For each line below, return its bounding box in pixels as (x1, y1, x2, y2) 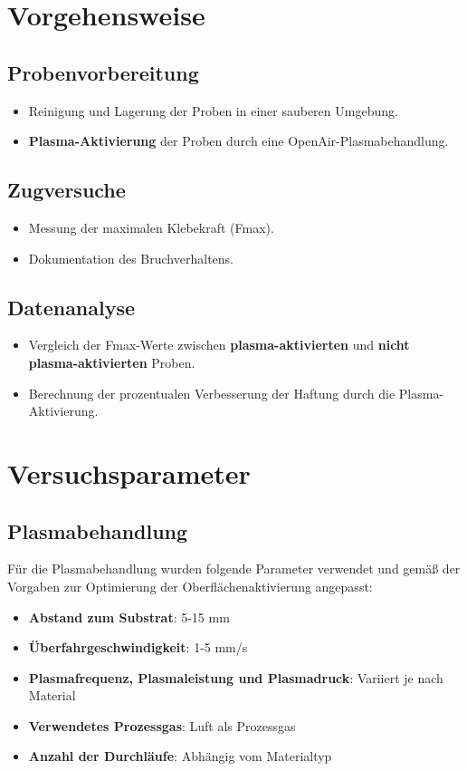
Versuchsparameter (7, 454, 251, 491)
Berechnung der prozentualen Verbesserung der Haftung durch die (28, 383, 396, 402)
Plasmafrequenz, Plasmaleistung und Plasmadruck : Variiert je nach (28, 668, 443, 687)
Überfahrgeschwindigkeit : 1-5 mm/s (28, 638, 248, 657)
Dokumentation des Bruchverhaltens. (28, 248, 233, 267)
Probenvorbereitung (7, 58, 199, 86)
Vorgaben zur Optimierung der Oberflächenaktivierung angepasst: (7, 576, 373, 595)
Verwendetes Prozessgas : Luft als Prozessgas (28, 716, 296, 735)
